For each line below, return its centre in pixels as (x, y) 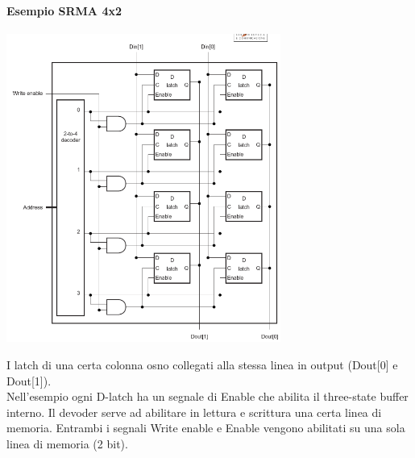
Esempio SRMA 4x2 (64, 10)
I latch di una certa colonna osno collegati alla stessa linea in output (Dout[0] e (202, 365)
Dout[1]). (29, 380)
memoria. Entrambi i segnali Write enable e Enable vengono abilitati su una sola (206, 428)
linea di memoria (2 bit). (67, 444)
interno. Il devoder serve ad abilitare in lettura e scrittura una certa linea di (194, 412)
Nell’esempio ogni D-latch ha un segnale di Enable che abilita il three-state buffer (207, 396)
